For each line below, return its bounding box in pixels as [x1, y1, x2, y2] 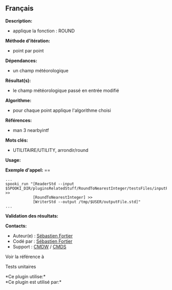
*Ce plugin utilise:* [5, 273, 46, 279]
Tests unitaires [5, 263, 36, 269]
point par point [12, 47, 44, 53]
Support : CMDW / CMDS [12, 243, 67, 249]
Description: [5, 17, 32, 24]
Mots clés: [5, 137, 28, 143]
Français [5, 4, 34, 13]
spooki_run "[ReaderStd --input [5, 181, 74, 186]
